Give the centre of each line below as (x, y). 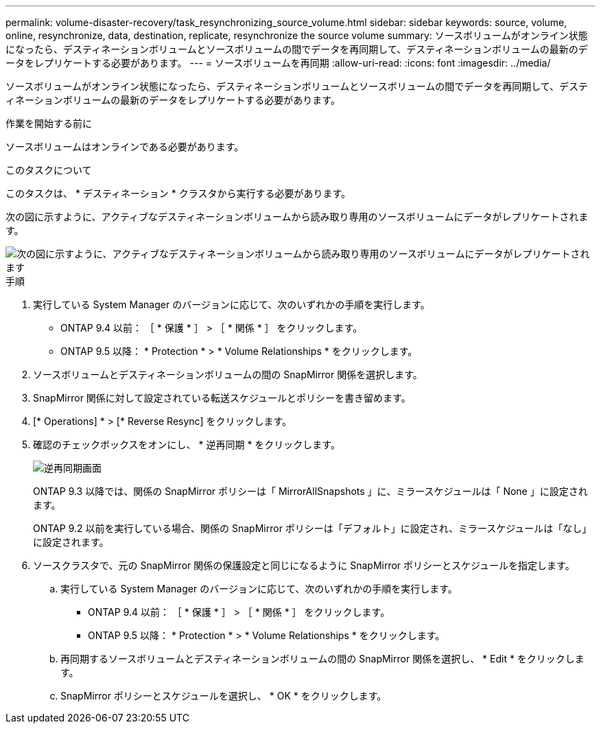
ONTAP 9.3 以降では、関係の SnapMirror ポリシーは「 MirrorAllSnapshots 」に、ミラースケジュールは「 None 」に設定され (310, 491)
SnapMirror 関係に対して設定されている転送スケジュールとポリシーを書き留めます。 (222, 398)
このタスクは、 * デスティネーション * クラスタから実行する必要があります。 (178, 193)
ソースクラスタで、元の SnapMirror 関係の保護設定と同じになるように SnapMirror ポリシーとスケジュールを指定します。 (304, 565)
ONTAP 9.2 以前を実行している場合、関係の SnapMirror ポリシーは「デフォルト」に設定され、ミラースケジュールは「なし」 (313, 528)
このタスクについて (49, 170)
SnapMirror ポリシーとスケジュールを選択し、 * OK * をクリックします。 (224, 696)
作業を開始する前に (49, 123)
